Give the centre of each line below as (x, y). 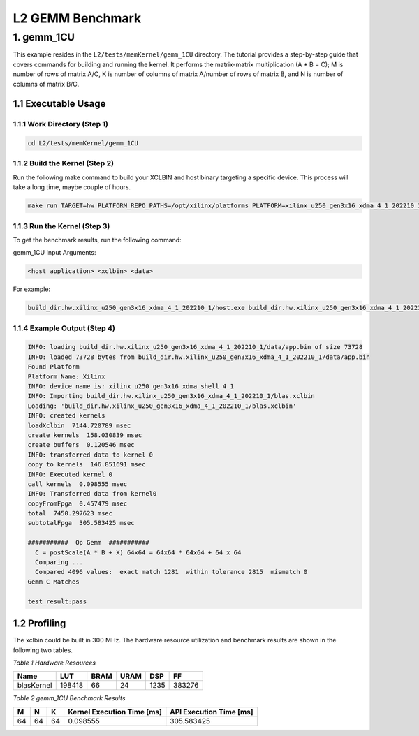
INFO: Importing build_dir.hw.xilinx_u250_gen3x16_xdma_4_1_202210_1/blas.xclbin (171, 396)
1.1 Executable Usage (59, 104)
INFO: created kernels (66, 416)
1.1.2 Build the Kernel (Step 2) (64, 163)
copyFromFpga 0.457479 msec (78, 503)
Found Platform (53, 367)
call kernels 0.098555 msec (78, 484)
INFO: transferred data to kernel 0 (90, 455)
